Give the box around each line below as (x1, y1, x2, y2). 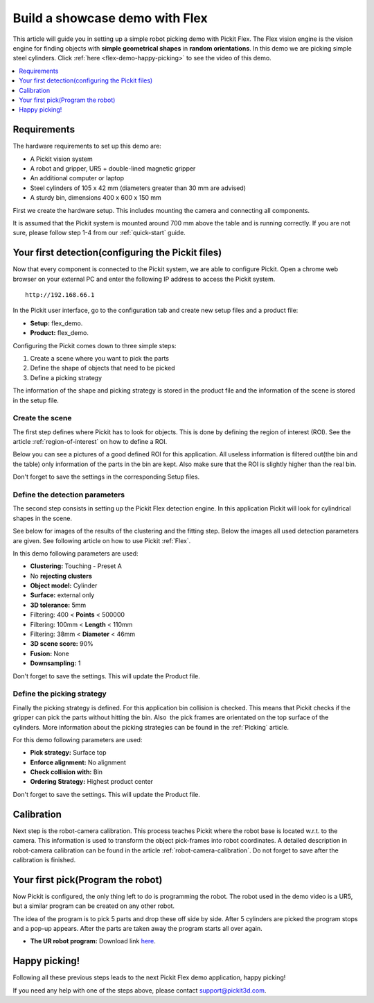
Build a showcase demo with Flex (12, 10, 208, 26)
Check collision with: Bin (30, 768, 103, 776)
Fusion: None (30, 649, 69, 658)
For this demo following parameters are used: (12, 735, 143, 744)
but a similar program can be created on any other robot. (12, 902, 175, 910)
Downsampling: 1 (30, 659, 81, 667)
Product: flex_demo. (30, 329, 89, 337)
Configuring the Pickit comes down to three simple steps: (12, 341, 177, 350)
